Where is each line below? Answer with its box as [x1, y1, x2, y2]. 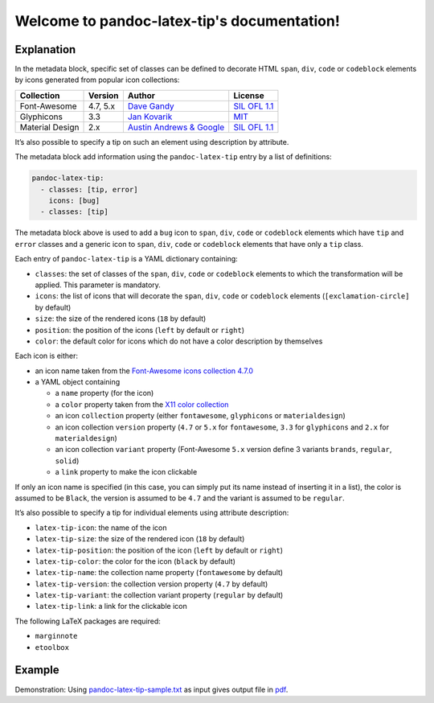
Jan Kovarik [127, 111, 173, 122]
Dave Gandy [127, 101, 174, 112]
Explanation [14, 43, 76, 56]
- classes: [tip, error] [40, 185, 138, 194]
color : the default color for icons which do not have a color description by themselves [35, 336, 323, 346]
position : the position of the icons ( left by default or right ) [35, 325, 245, 335]
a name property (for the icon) [55, 388, 154, 398]
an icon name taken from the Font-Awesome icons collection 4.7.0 [35, 366, 253, 376]
